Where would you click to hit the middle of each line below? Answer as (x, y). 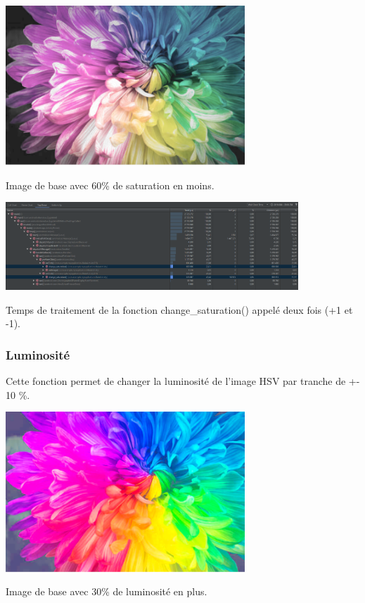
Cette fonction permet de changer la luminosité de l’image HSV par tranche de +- (183, 381)
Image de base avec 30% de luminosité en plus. (107, 591)
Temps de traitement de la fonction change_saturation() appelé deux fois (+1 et (179, 309)
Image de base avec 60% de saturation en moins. (110, 185)
